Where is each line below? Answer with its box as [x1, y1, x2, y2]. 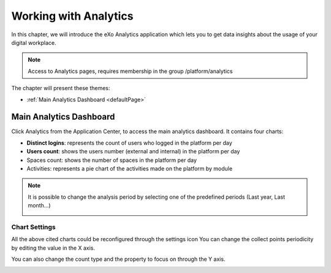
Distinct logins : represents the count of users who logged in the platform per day [26, 139, 232, 147]
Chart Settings [11, 223, 56, 231]
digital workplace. [11, 39, 56, 46]
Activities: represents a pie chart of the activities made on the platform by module [26, 164, 233, 172]
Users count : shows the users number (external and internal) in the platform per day [26, 148, 240, 155]
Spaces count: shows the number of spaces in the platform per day [26, 156, 197, 164]
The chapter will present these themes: [11, 85, 110, 92]
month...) [28, 202, 51, 209]
